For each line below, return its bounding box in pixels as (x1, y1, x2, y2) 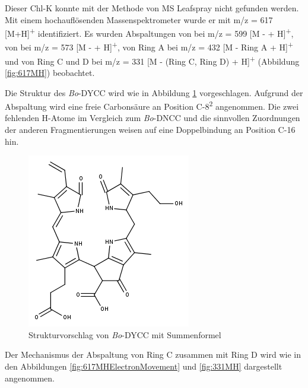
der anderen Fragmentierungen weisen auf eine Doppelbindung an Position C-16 (5, 123, 296, 135)
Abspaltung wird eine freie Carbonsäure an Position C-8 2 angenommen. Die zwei (5, 98, 299, 112)
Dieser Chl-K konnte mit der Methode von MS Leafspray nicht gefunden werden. (5, 2, 299, 14)
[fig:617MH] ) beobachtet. (5, 66, 95, 78)
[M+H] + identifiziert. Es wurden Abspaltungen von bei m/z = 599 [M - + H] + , (5, 26, 294, 39)
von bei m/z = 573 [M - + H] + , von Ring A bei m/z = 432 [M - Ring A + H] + (5, 39, 293, 53)
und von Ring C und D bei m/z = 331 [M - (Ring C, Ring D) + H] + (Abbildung (5, 53, 300, 67)
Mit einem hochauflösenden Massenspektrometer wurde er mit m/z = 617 (5, 13, 273, 26)
